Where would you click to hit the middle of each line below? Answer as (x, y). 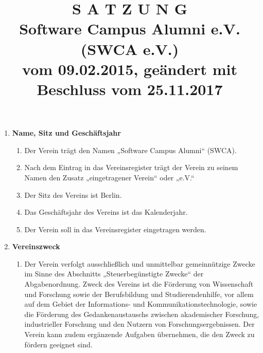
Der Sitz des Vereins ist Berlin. (73, 194)
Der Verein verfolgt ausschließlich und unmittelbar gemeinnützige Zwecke (140, 263)
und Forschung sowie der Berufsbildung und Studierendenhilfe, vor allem (139, 294)
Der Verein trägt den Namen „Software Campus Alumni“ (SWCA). (130, 150)
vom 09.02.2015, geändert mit (130, 69)
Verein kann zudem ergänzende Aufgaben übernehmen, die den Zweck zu (139, 334)
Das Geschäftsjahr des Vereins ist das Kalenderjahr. (106, 212)
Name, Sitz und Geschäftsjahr (66, 133)
